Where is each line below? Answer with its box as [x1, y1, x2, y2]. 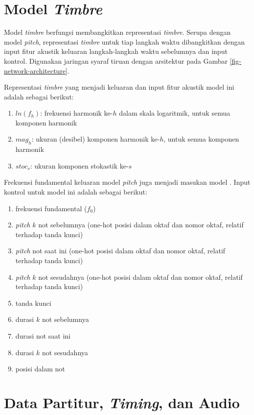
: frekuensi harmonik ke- [40, 108, 113, 118]
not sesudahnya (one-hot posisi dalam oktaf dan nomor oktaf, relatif [38, 271, 243, 282]
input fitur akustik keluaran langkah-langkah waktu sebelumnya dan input [4, 46, 228, 56]
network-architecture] [4, 65, 68, 75]
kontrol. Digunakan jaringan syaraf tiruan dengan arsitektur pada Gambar [4, 55, 228, 66]
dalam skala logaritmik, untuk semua [119, 108, 231, 118]
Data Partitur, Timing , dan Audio [4, 392, 240, 413]
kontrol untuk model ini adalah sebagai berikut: [4, 187, 147, 197]
